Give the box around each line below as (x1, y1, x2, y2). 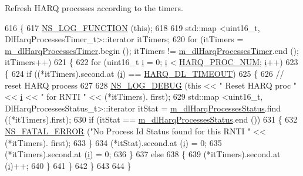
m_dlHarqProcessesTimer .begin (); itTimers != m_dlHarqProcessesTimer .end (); (5, 44, 299, 56)
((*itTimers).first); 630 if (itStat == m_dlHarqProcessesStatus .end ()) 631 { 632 (5, 113, 298, 126)
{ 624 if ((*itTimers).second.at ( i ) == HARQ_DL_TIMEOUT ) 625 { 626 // (5, 67, 284, 79)
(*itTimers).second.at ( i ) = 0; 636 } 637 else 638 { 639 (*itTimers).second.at (5, 148, 281, 160)
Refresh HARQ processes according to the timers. (5, 2, 183, 13)
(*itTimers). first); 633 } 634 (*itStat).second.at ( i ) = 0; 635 (5, 136, 222, 148)
